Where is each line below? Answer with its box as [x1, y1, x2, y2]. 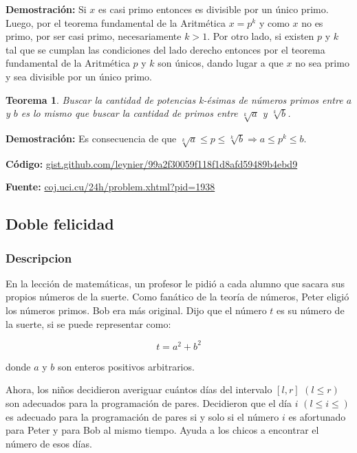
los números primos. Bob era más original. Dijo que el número [6, 303, 267, 318]
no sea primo [295, 56, 349, 70]
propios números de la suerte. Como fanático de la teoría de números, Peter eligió [6, 289, 349, 304]
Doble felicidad [6, 213, 114, 234]
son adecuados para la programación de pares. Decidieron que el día [6, 395, 292, 410]
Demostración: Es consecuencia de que [6, 131, 177, 145]
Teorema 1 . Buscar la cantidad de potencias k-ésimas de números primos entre [6, 92, 343, 107]
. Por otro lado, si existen [207, 29, 314, 43]
